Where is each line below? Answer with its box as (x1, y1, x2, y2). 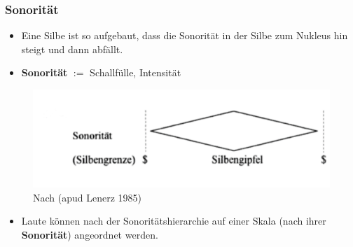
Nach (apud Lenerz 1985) (33, 190, 142, 204)
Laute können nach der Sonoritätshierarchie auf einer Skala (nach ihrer (21, 213, 326, 228)
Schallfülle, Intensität (90, 65, 181, 80)
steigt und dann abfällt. (21, 41, 123, 56)
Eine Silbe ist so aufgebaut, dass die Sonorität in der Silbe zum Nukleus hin (21, 28, 348, 43)
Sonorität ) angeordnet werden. (21, 227, 158, 241)
